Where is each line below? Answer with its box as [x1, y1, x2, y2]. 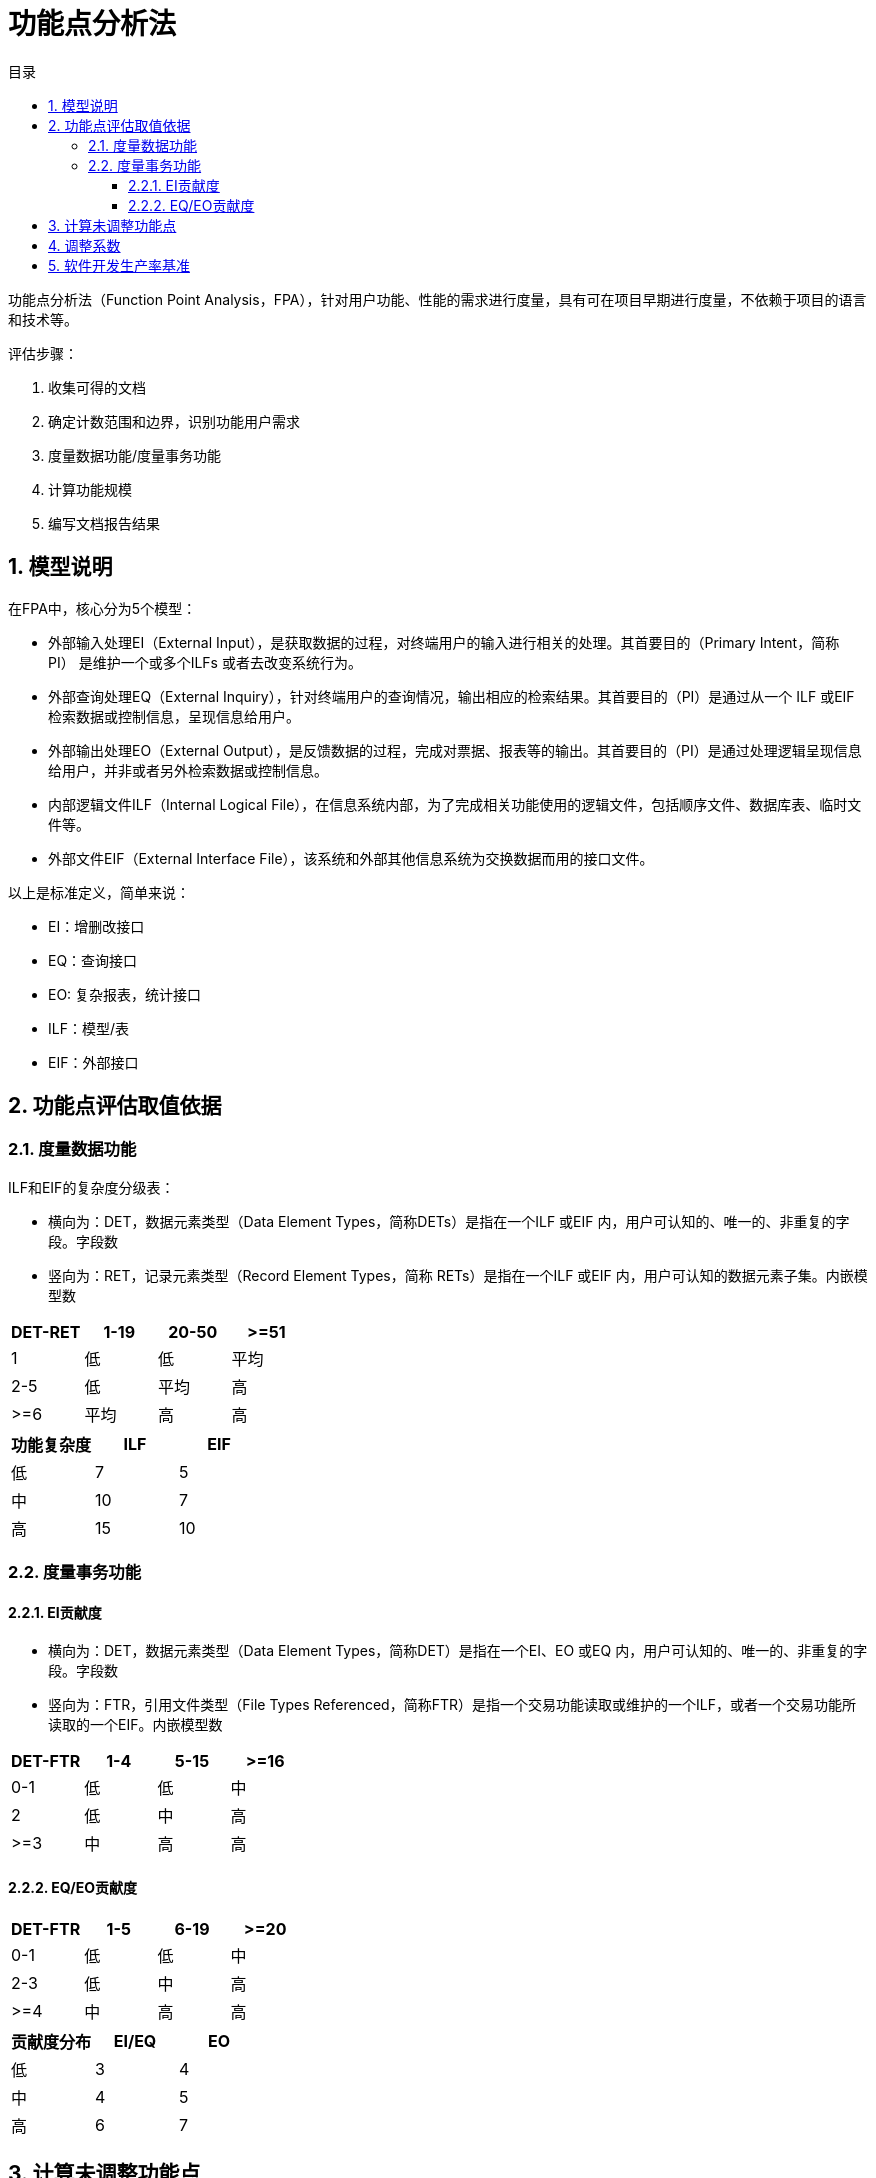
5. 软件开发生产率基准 [48, 256, 190, 274]
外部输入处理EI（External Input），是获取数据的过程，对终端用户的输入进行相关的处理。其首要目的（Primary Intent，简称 [48, 633, 840, 651]
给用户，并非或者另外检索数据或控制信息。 [48, 761, 328, 779]
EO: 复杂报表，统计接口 [48, 985, 202, 1003]
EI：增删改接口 [48, 917, 145, 935]
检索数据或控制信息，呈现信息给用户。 [48, 707, 300, 725]
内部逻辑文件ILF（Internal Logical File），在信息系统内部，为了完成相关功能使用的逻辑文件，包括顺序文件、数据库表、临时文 [48, 795, 862, 813]
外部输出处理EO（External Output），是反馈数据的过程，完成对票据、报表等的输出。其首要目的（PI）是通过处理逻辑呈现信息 [48, 741, 862, 759]
